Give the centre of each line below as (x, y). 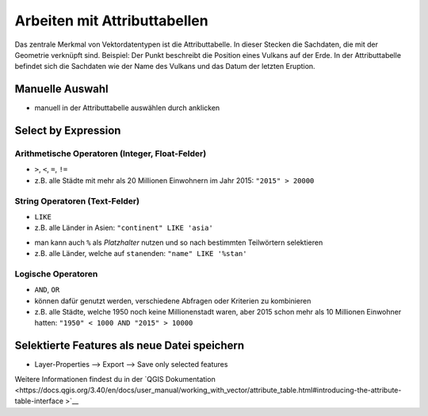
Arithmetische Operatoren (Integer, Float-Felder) (111, 154)
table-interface (39, 401)
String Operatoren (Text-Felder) (77, 200)
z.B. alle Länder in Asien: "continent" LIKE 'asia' (124, 228)
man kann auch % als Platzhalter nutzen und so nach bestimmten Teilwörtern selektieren (179, 242)
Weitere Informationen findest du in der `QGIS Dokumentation (115, 379)
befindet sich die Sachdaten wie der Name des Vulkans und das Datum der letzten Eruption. (165, 67)
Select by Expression (68, 131)
